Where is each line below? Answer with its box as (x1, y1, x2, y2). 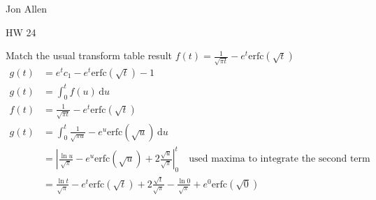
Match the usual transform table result (6, 48, 172, 63)
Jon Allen (6, 1, 47, 15)
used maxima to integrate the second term (189, 154, 370, 164)
